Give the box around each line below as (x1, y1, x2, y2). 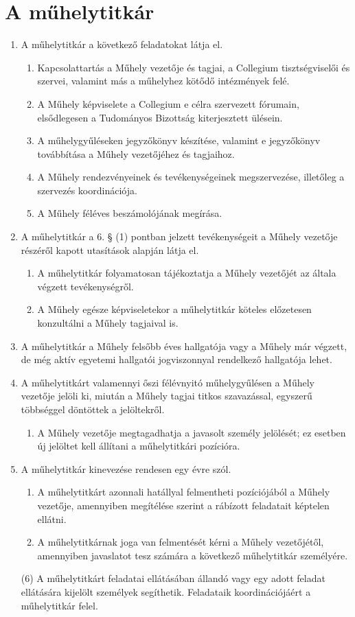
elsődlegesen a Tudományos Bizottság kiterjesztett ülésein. (37, 110, 283, 124)
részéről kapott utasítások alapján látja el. (21, 242, 199, 257)
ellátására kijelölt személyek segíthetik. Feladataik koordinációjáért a (21, 584, 311, 598)
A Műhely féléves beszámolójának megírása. (37, 206, 222, 220)
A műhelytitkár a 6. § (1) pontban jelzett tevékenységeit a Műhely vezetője (21, 229, 338, 244)
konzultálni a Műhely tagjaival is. (37, 316, 179, 330)
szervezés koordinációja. (37, 183, 137, 197)
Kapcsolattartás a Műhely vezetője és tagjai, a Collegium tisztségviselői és (37, 60, 350, 74)
